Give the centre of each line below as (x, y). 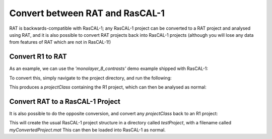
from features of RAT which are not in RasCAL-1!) (60, 42)
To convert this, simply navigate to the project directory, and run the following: (90, 78)
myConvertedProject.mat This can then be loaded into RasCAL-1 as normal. (87, 130)
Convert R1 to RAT (38, 57)
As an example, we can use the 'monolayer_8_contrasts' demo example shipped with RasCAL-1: (109, 68)
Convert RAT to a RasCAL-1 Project (65, 101)
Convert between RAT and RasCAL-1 (87, 13)
